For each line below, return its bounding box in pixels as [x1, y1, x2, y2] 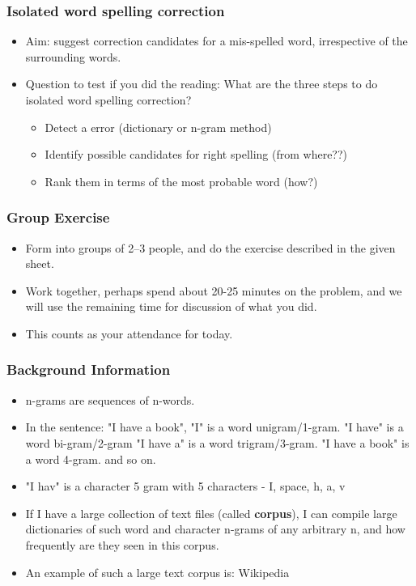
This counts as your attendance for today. [25, 325, 233, 342]
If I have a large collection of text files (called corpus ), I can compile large [25, 504, 397, 521]
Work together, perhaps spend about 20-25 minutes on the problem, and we [25, 282, 402, 299]
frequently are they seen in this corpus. [25, 536, 219, 553]
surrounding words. [25, 48, 121, 65]
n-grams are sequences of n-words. [25, 391, 195, 408]
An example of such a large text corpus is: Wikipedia [25, 563, 290, 580]
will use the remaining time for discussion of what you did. [25, 298, 317, 315]
